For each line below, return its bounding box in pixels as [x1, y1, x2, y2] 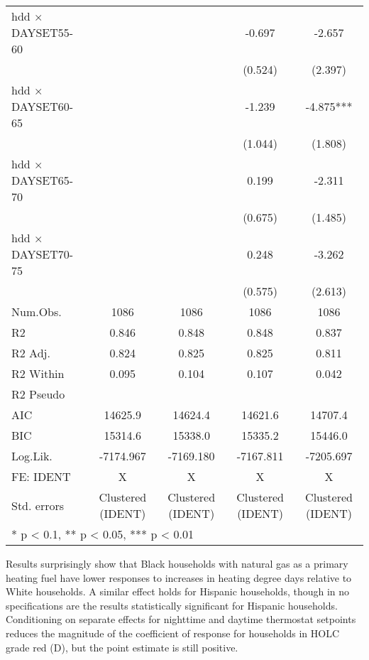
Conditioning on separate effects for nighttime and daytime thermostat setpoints [6, 612, 356, 627]
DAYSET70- [11, 246, 74, 262]
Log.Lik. [11, 448, 53, 464]
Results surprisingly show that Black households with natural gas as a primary [6, 556, 348, 570]
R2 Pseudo [11, 386, 65, 402]
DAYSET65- [11, 172, 74, 188]
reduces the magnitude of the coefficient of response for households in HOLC [6, 625, 340, 640]
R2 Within [11, 365, 65, 382]
